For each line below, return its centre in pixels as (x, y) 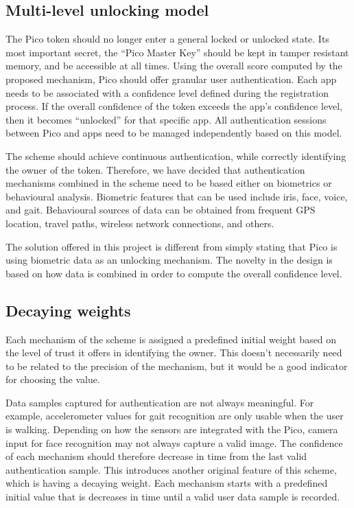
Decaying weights (68, 310)
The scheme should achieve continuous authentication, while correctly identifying (176, 155)
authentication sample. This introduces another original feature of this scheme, (171, 469)
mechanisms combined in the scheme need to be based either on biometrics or (169, 183)
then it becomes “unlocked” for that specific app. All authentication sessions (166, 119)
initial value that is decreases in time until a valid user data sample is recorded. (173, 497)
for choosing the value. (53, 379)
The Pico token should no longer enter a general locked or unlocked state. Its (167, 39)
